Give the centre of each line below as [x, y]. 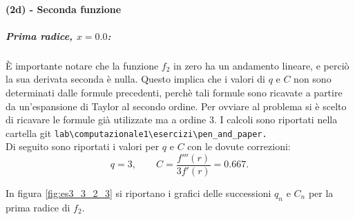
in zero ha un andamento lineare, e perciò [261, 65]
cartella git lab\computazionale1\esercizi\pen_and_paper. [136, 133]
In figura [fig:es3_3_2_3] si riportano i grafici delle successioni [138, 193]
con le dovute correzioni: [239, 146]
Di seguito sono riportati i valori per [83, 146]
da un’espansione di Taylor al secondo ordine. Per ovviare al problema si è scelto [176, 106]
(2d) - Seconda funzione [64, 9]
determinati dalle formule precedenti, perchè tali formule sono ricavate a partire [174, 92]
